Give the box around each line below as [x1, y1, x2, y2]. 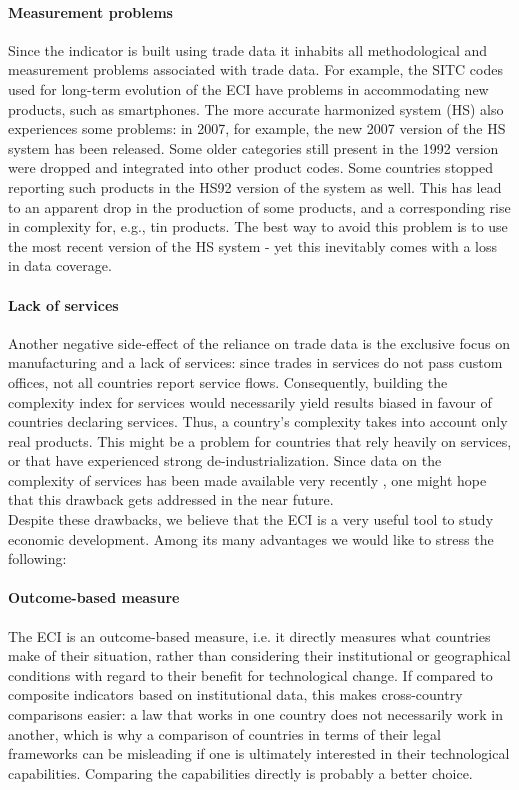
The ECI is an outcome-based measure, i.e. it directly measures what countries [8, 625, 491, 646]
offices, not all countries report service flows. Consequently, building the [8, 371, 448, 392]
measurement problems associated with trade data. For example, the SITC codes [8, 59, 503, 80]
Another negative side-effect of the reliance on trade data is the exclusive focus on [8, 332, 511, 353]
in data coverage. [8, 255, 112, 276]
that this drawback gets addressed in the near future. [8, 489, 334, 510]
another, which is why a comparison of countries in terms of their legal [8, 723, 441, 744]
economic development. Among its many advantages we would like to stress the [8, 528, 494, 549]
